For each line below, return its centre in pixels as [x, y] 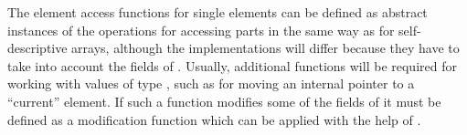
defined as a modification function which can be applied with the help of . [214, 119]
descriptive [37, 48]
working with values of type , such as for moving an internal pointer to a [211, 83]
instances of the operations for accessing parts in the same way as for [201, 30]
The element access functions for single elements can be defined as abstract [218, 12]
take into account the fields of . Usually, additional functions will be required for [232, 65]
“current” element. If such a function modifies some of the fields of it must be [224, 101]
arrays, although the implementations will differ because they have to [265, 48]
